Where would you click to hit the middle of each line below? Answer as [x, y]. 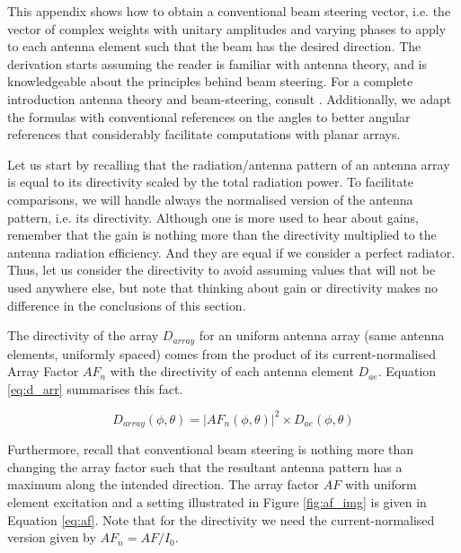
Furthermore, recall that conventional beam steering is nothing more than [211, 449]
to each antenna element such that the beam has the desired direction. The [214, 46]
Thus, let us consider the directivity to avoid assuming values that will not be [222, 270]
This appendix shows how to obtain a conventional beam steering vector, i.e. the [229, 11]
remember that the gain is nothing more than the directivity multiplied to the [222, 235]
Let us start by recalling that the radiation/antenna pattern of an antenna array [229, 164]
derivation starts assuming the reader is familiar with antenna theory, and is [217, 63]
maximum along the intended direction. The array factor [164, 484]
